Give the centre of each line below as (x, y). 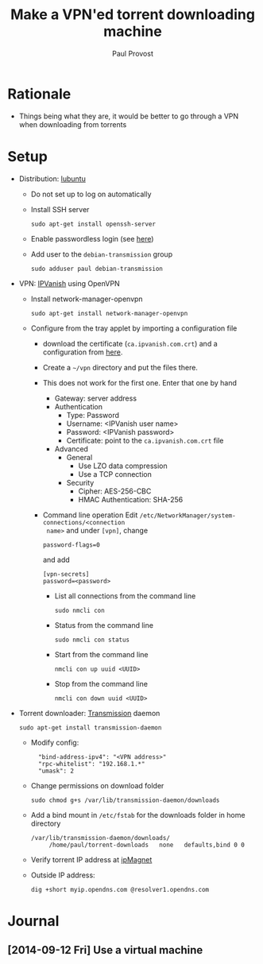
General (79, 457)
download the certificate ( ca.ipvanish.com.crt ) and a (130, 343)
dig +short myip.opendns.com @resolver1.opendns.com (120, 889)
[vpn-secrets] (66, 574)
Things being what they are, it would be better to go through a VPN (129, 116)
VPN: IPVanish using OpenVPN (69, 283)
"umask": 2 (56, 771)
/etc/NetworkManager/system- (188, 515)
